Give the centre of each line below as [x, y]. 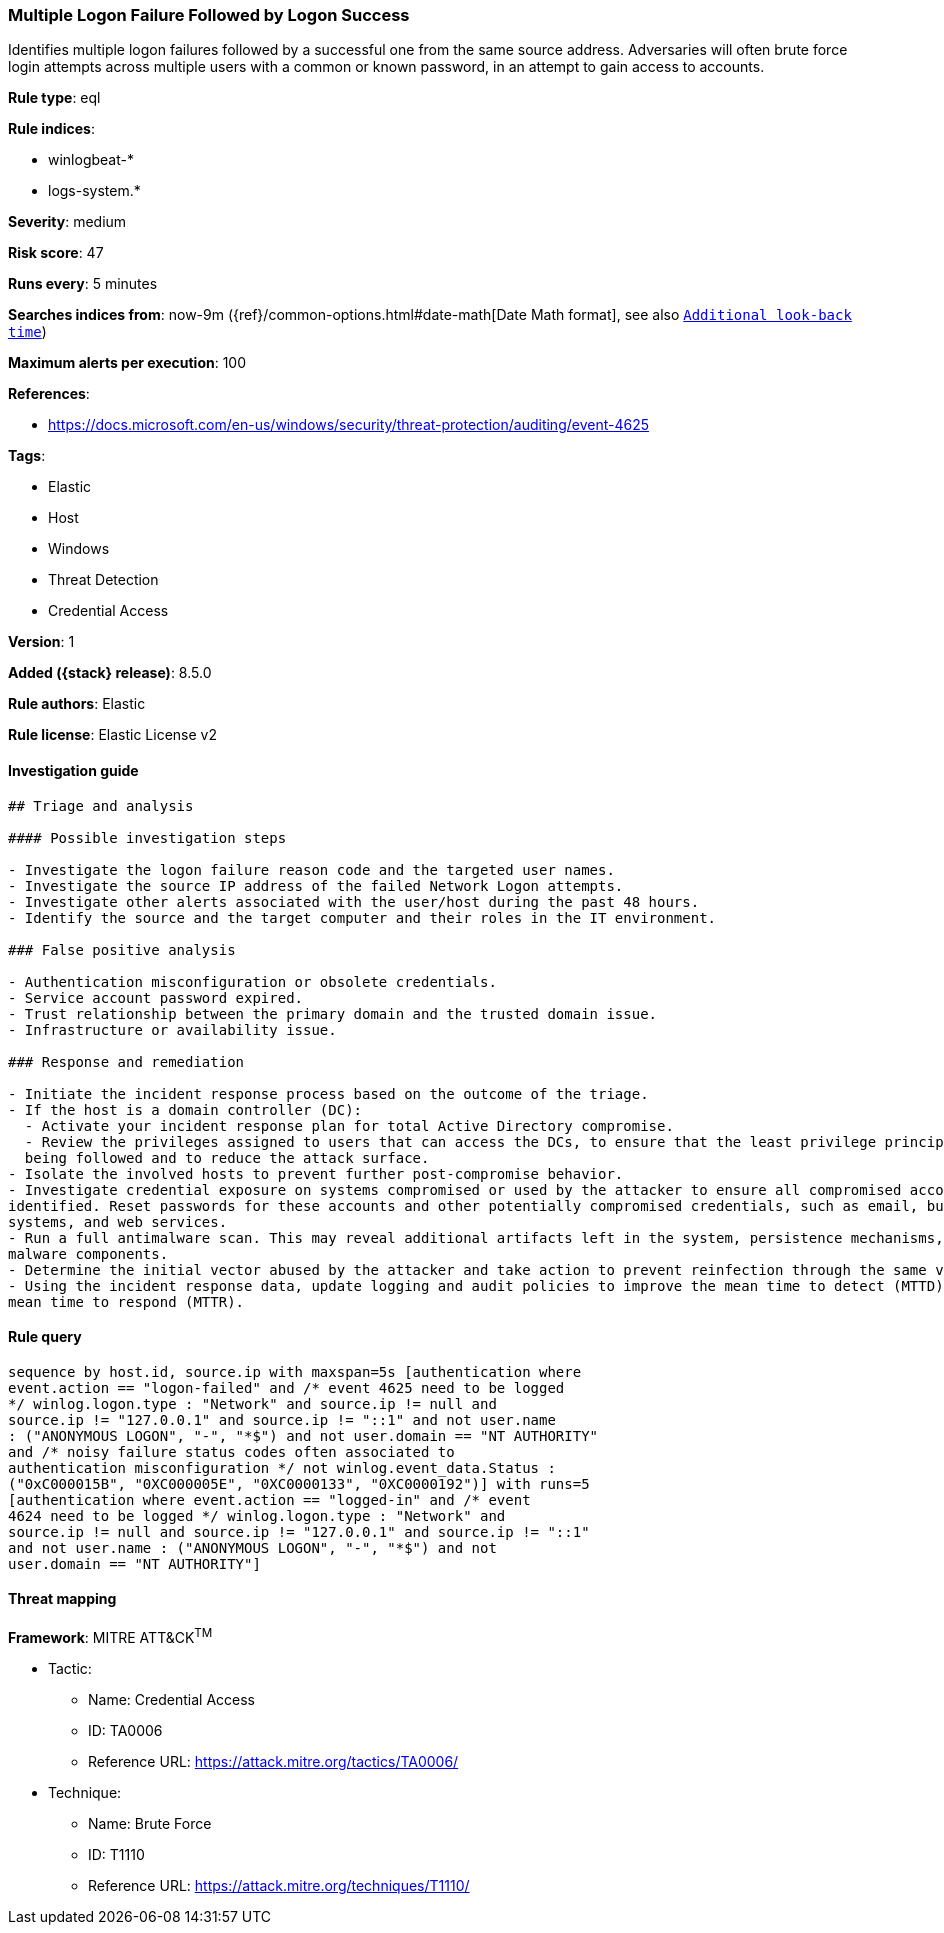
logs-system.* [94, 191]
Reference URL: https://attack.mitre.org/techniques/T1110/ [279, 1885]
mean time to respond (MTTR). [126, 1301]
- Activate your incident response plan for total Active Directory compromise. [349, 1125]
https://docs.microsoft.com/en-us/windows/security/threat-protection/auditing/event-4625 [349, 425]
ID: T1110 [116, 1854]
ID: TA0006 [125, 1730]
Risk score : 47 [56, 253]
